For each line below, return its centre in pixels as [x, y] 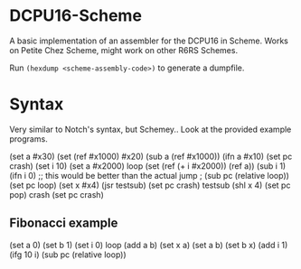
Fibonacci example [64, 223]
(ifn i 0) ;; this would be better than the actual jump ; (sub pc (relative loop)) [149, 175]
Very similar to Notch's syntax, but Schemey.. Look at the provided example [150, 129]
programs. [28, 139]
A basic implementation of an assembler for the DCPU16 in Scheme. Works [149, 41]
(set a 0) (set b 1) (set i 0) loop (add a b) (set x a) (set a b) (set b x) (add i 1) [149, 245]
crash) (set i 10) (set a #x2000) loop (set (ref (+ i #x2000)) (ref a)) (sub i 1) [148, 166]
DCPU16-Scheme [76, 16]
